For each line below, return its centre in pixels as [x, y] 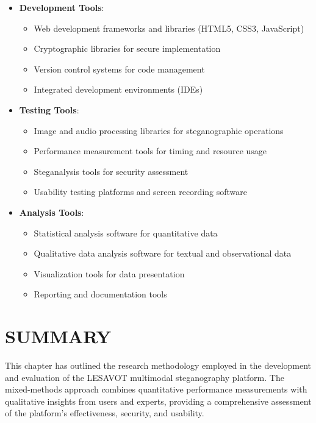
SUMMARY [58, 336]
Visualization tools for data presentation [109, 273]
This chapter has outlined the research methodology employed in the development [158, 365]
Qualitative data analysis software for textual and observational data [163, 253]
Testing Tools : [49, 109]
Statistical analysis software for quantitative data [126, 233]
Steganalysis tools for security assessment [111, 171]
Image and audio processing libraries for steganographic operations [159, 130]
